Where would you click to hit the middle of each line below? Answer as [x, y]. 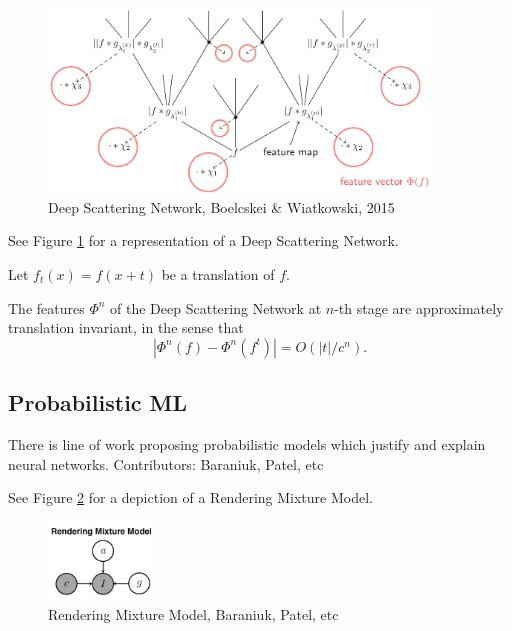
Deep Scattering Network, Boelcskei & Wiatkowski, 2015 [221, 206]
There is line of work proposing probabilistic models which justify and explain [247, 443]
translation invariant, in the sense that [126, 327]
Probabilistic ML [98, 402]
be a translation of [218, 273]
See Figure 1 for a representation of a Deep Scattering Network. [203, 240]
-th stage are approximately [419, 307]
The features [46, 307]
